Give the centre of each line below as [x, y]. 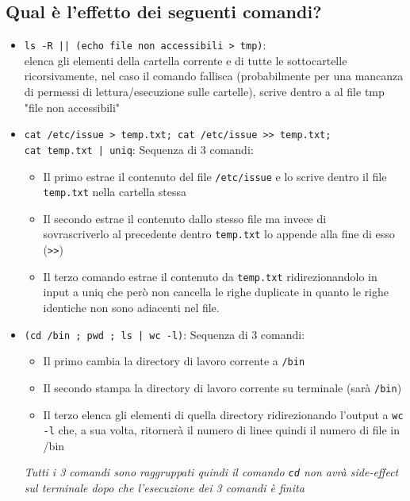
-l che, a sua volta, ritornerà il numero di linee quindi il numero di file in [221, 430]
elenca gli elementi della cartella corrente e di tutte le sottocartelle [186, 60]
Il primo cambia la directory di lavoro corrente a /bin [174, 361]
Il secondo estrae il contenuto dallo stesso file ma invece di [185, 218]
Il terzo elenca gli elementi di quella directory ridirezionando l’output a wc [223, 414]
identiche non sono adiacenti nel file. [131, 308]
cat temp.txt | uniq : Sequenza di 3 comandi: [139, 149]
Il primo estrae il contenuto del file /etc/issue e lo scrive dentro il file [215, 176]
